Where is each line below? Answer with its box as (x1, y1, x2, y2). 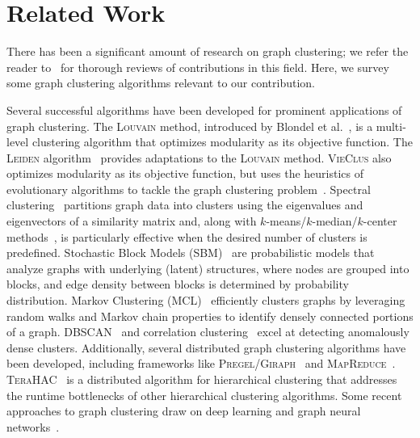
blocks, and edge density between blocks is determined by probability (6, 276, 349, 293)
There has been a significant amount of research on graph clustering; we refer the (6, 43, 409, 60)
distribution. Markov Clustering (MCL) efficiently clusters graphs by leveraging (6, 292, 405, 309)
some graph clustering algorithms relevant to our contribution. (6, 74, 315, 91)
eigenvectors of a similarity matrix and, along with (6, 213, 257, 230)
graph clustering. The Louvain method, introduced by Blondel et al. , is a (6, 117, 373, 134)
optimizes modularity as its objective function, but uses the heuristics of (6, 165, 364, 182)
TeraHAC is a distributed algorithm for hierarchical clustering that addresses (6, 371, 397, 387)
